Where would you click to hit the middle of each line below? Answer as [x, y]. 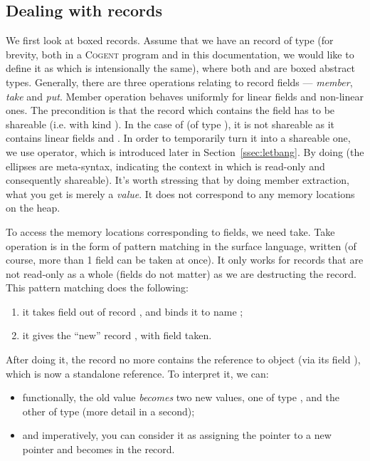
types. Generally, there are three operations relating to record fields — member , [179, 82]
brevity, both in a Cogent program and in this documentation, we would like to [180, 54]
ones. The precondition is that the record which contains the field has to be [170, 110]
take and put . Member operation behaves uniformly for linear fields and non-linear [185, 96]
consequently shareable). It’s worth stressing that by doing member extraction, [178, 180]
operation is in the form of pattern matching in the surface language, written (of [181, 245]
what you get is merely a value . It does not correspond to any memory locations [180, 193]
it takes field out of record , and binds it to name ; [133, 311]
